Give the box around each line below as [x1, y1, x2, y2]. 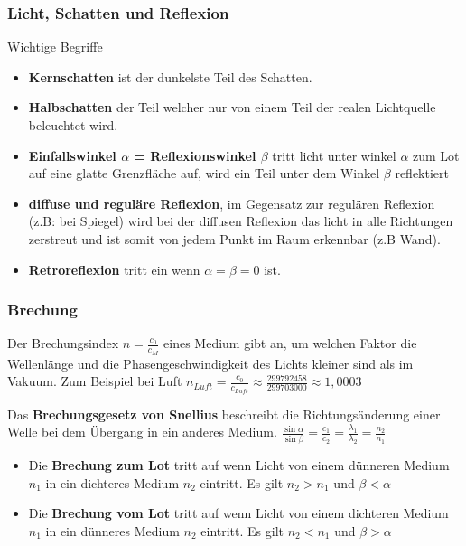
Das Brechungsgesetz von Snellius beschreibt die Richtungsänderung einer [7, 404, 441, 423]
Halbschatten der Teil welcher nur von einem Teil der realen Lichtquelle [28, 98, 436, 117]
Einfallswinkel [28, 146, 116, 165]
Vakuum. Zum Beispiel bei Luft [7, 372, 182, 391]
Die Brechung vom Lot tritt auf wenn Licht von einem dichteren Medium [28, 504, 449, 522]
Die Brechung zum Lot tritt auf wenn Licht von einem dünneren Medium [28, 456, 450, 475]
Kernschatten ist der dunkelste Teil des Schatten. [28, 67, 312, 86]
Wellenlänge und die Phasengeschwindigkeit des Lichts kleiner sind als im [7, 353, 414, 372]
